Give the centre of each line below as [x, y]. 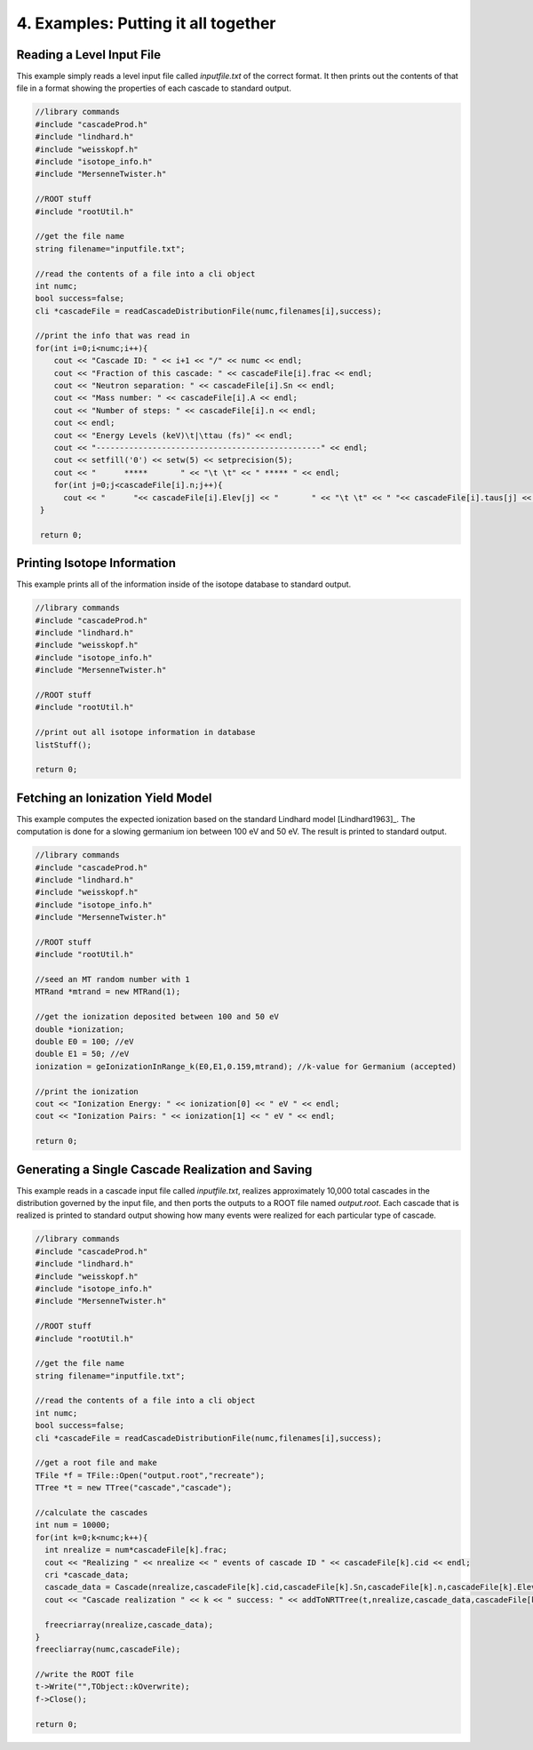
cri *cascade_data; [87, 1574]
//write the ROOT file [84, 1674]
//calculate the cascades [91, 1512]
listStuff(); [64, 745]
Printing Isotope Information [96, 563]
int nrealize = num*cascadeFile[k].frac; [136, 1550]
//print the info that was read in [112, 336]
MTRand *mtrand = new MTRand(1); [108, 992]
